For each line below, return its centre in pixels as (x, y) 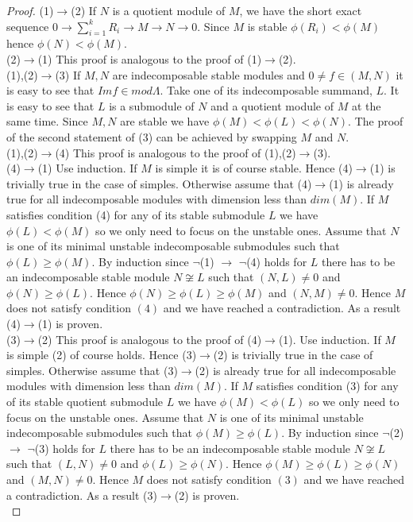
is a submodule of (152, 105)
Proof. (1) (30, 10)
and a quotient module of (272, 105)
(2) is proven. (207, 495)
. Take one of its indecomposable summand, (266, 90)
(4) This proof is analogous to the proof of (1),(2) (176, 152)
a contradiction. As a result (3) (82, 495)
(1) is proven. (70, 324)
